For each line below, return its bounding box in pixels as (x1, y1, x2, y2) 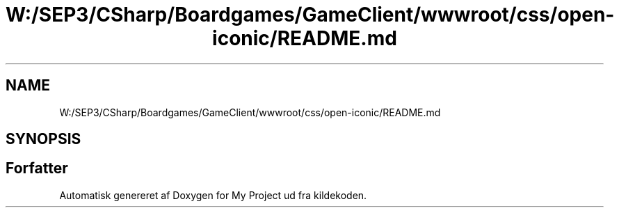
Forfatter (6, 159, 68, 177)
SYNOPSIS (6, 130, 81, 148)
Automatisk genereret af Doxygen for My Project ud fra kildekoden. (59, 189, 367, 201)
